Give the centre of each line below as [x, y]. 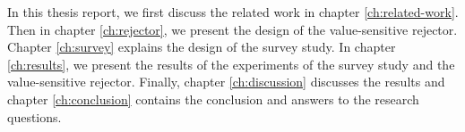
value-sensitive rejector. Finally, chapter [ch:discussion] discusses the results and [226, 82]
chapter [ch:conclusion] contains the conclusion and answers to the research [213, 99]
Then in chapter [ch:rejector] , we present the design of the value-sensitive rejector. [232, 29]
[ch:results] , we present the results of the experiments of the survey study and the [231, 64]
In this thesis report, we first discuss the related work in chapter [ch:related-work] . [233, 12]
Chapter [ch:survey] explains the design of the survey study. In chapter [202, 47]
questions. [34, 116]
